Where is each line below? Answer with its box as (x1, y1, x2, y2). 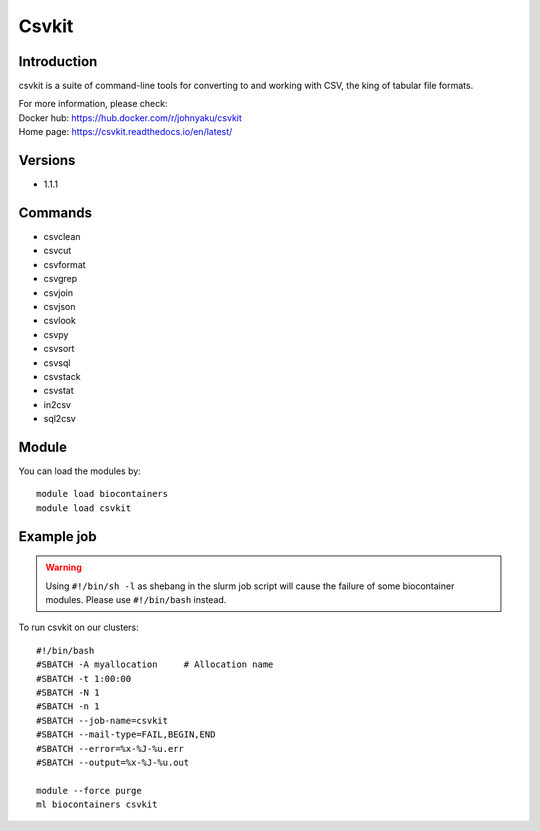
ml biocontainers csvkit (36, 799, 158, 810)
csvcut (43, 245, 72, 257)
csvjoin (43, 286, 74, 299)
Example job (18, 528, 97, 545)
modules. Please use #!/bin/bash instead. (45, 594, 227, 605)
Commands (18, 204, 93, 221)
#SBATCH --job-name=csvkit (36, 715, 169, 726)
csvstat (43, 385, 74, 397)
